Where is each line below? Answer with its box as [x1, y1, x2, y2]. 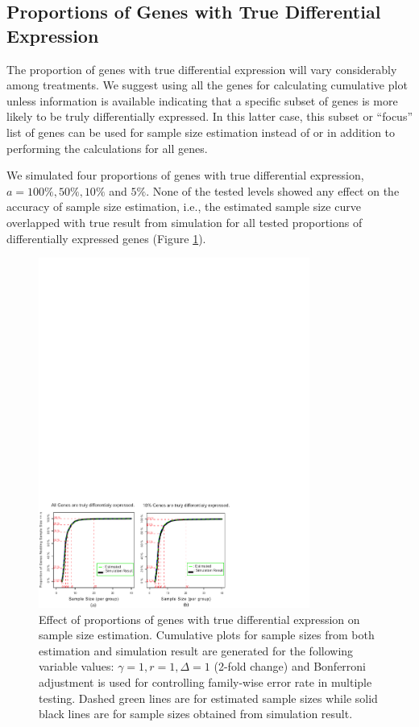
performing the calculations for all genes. [6, 139, 208, 156]
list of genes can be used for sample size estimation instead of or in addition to [6, 123, 396, 140]
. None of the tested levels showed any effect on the [146, 182, 400, 199]
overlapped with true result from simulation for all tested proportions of [6, 213, 363, 230]
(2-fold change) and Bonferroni [214, 658, 367, 675]
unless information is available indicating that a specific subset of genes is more [6, 92, 398, 109]
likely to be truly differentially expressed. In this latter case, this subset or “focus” [6, 108, 413, 125]
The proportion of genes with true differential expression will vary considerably [6, 60, 397, 77]
